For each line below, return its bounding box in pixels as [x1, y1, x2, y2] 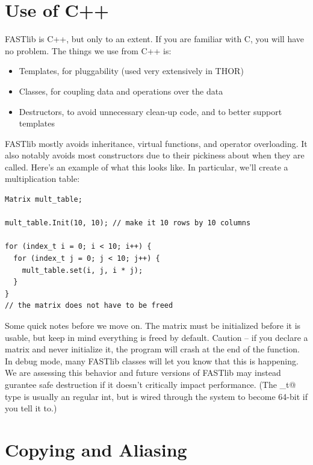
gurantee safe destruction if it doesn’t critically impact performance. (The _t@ [5, 378, 296, 390]
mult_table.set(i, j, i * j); [22, 266, 143, 275]
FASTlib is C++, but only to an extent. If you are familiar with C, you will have [5, 33, 304, 45]
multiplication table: [5, 172, 80, 185]
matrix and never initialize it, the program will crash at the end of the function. [5, 343, 300, 355]
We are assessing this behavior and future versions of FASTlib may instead [5, 366, 281, 379]
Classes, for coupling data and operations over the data [19, 84, 223, 97]
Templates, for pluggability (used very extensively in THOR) [19, 64, 244, 77]
